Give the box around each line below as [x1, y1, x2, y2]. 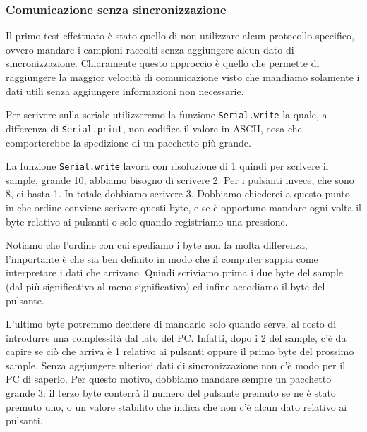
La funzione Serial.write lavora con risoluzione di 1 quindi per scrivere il [6, 159, 329, 173]
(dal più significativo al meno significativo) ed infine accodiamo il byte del [6, 278, 325, 293]
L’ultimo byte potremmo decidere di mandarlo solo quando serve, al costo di [6, 316, 337, 331]
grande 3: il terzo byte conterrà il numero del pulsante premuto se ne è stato [6, 385, 336, 400]
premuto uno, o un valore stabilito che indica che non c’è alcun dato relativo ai [6, 399, 347, 414]
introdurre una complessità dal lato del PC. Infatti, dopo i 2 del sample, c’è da [6, 330, 347, 345]
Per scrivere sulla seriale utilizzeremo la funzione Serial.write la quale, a [6, 107, 327, 122]
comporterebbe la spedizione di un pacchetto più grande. [6, 135, 251, 149]
